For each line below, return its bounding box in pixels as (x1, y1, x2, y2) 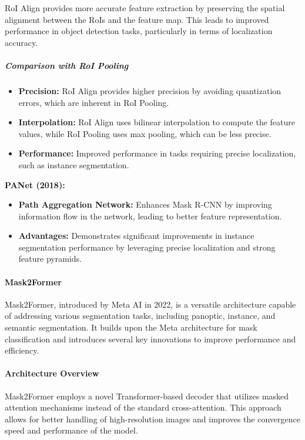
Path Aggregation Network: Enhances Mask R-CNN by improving (18, 198, 272, 211)
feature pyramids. (18, 252, 82, 265)
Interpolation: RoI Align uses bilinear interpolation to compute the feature (18, 116, 296, 128)
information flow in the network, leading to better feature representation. (18, 209, 282, 222)
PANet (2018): (5, 178, 65, 191)
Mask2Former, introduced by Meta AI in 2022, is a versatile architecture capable (5, 298, 296, 310)
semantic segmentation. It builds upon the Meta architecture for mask (5, 321, 257, 334)
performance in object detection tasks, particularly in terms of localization (5, 25, 273, 37)
